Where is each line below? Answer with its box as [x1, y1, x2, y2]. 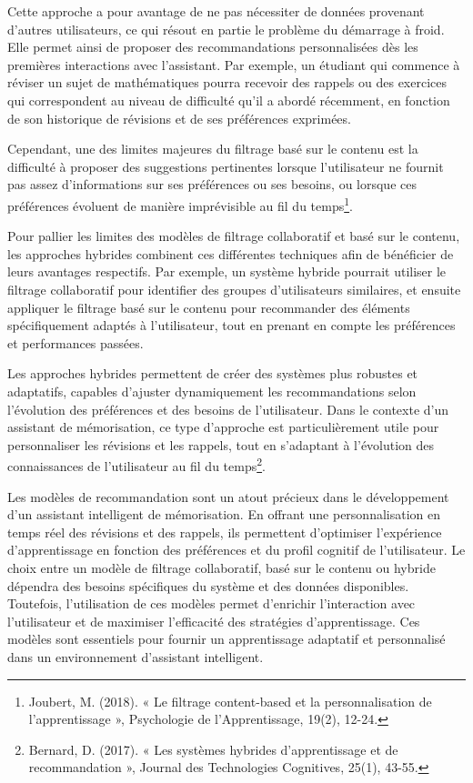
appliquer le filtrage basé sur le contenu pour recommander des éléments [7, 297, 410, 316]
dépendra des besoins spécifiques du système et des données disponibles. [7, 576, 409, 595]
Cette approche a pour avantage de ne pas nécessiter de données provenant [7, 2, 425, 20]
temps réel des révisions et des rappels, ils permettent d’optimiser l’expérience [7, 522, 442, 541]
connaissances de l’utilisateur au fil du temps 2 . [7, 454, 266, 475]
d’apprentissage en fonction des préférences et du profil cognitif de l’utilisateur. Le [7, 540, 466, 559]
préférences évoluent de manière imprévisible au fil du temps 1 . [7, 193, 353, 215]
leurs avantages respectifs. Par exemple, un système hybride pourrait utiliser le [7, 262, 447, 281]
